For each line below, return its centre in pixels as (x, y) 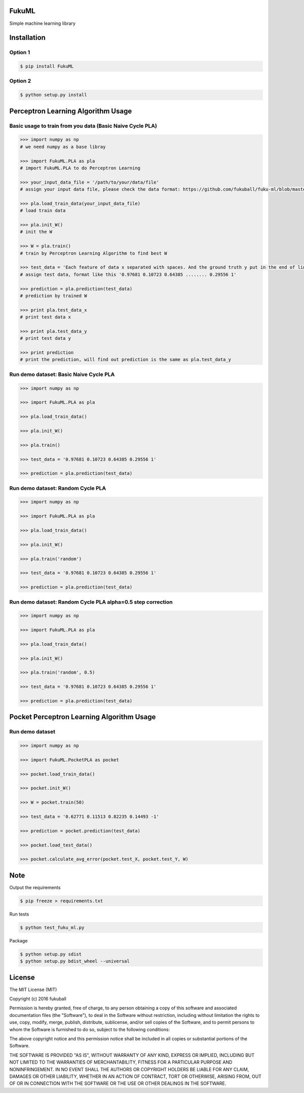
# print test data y (45, 338)
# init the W (36, 232)
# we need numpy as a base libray (63, 147)
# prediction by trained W (53, 296)
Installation (27, 38)
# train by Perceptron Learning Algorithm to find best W (93, 253)
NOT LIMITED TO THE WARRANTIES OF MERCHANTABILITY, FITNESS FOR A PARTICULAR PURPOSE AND (121, 1062)
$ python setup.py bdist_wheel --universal (75, 961)
